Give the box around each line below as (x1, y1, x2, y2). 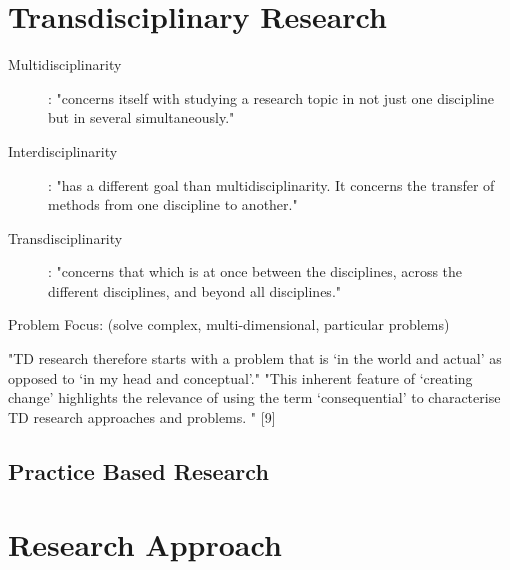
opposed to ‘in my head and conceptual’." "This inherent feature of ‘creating (8, 367, 473, 388)
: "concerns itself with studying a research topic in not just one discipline (48, 87, 495, 108)
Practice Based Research (8, 455, 269, 486)
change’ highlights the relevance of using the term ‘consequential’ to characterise (8, 387, 501, 408)
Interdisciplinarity (8, 140, 118, 161)
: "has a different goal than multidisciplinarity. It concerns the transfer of (48, 174, 495, 195)
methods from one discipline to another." (48, 194, 298, 215)
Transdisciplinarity (8, 227, 123, 248)
